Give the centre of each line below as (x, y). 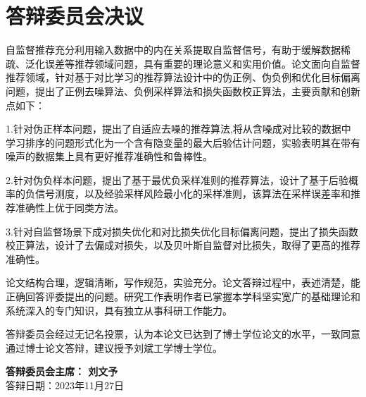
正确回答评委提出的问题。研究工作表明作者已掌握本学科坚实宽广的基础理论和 (183, 297)
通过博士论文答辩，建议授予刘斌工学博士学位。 (114, 347)
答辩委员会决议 (75, 16)
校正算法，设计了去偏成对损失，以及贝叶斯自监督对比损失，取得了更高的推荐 (183, 245)
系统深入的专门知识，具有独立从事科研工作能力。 (119, 310)
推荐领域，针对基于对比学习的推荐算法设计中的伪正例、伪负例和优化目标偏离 (183, 77)
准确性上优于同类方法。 (69, 208)
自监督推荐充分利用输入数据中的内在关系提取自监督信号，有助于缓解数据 (173, 50)
